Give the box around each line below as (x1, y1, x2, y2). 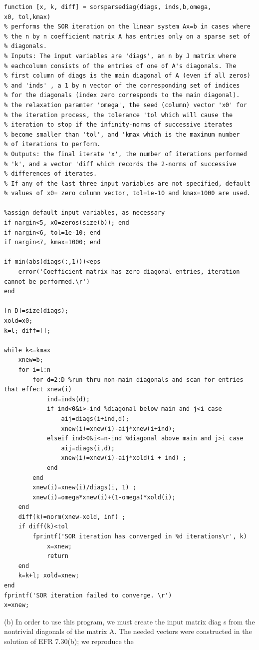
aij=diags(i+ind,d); (61, 415, 129, 422)
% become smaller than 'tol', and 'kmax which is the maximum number (4, 131, 240, 138)
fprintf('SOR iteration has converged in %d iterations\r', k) (32, 533, 247, 540)
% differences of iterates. (4, 170, 97, 178)
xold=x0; (4, 317, 33, 324)
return (46, 552, 68, 560)
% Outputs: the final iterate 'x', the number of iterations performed (4, 150, 247, 158)
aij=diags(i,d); (61, 444, 115, 452)
